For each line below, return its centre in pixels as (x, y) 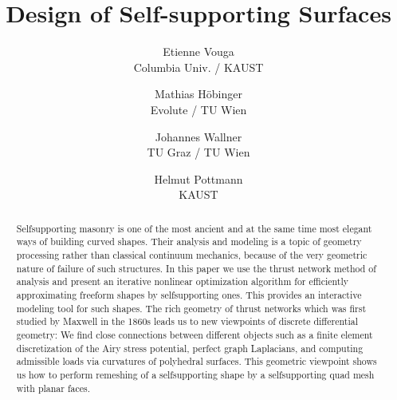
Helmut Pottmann (198, 178)
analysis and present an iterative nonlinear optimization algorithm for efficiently (183, 281)
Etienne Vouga (198, 51)
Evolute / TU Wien (198, 109)
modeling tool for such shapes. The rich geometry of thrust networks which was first (191, 308)
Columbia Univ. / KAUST (198, 67)
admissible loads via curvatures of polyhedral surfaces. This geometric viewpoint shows (197, 361)
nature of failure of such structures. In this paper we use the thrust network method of (196, 268)
